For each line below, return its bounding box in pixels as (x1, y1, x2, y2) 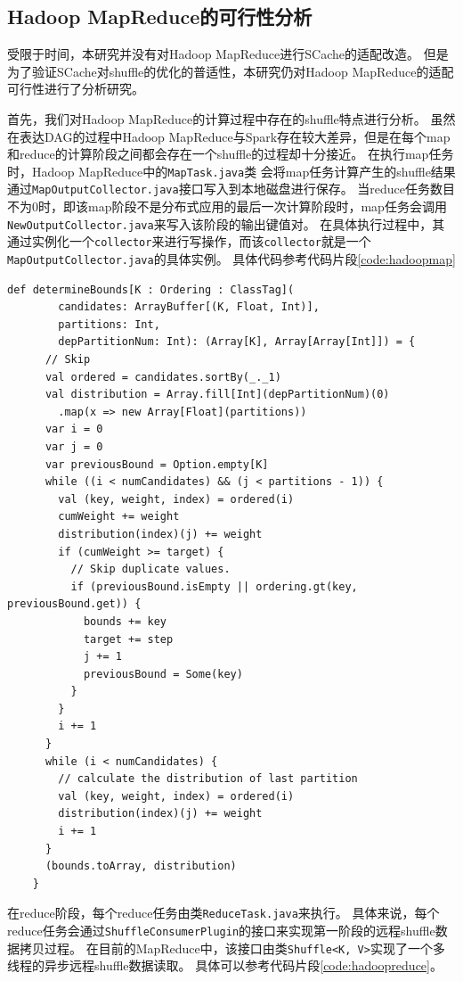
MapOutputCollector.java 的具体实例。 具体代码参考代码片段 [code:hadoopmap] (7, 249, 456, 268)
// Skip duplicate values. (70, 563, 231, 576)
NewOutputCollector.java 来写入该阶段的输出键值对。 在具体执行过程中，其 (7, 214, 445, 233)
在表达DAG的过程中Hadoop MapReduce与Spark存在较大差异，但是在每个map (7, 127, 451, 145)
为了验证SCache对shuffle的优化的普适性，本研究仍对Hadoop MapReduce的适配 (7, 62, 454, 80)
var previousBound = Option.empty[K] (45, 458, 269, 471)
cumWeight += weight (58, 510, 180, 523)
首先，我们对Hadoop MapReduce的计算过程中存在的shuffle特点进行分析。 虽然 (7, 109, 456, 128)
